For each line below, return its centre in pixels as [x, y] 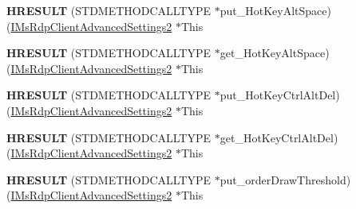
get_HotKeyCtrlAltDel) [279, 137]
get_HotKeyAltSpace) [275, 53]
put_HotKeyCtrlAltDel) [280, 95]
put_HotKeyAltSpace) [275, 10]
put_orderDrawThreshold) [285, 179]
